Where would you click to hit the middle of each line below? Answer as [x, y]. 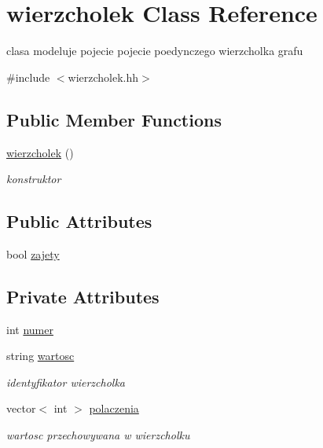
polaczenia [114, 408]
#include [28, 77]
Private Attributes [83, 296]
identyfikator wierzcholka [66, 382]
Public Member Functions [114, 119]
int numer [30, 329]
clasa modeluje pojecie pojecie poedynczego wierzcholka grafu [155, 51]
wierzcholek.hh [103, 77]
